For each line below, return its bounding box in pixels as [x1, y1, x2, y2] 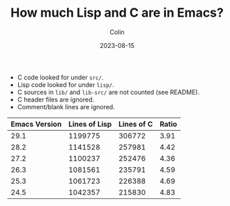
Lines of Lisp [68, 119, 112, 129]
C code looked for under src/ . [17, 73, 104, 81]
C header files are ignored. [17, 95, 95, 104]
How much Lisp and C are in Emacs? [10, 5, 224, 21]
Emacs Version [10, 119, 62, 129]
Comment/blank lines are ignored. [17, 102, 115, 111]
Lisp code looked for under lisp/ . [17, 80, 114, 88]
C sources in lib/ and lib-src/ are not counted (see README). [17, 88, 200, 96]
